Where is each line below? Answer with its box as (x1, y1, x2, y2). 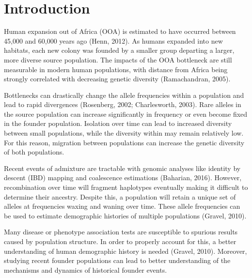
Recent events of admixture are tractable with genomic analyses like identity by (4, 163, 241, 173)
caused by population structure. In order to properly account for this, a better (4, 236, 236, 246)
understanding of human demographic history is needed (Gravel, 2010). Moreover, (4, 246, 247, 256)
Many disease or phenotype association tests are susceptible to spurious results (4, 227, 238, 237)
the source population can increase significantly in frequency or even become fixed (4, 108, 248, 119)
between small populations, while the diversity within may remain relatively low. (4, 128, 244, 138)
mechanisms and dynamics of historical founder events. (4, 264, 167, 275)
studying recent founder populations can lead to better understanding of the (4, 255, 231, 265)
